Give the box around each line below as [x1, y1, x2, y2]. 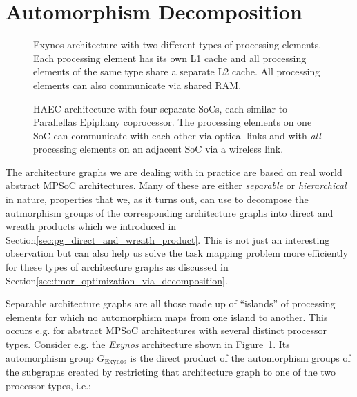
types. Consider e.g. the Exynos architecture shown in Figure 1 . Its [6, 337, 290, 351]
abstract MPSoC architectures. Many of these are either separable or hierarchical [6, 178, 347, 193]
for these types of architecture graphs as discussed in [6, 260, 229, 274]
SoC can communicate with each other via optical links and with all [33, 128, 321, 142]
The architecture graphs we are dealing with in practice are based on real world [6, 164, 342, 179]
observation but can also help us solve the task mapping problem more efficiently [6, 246, 348, 260]
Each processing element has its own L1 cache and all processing [33, 50, 307, 65]
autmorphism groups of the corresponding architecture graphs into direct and [6, 205, 334, 220]
